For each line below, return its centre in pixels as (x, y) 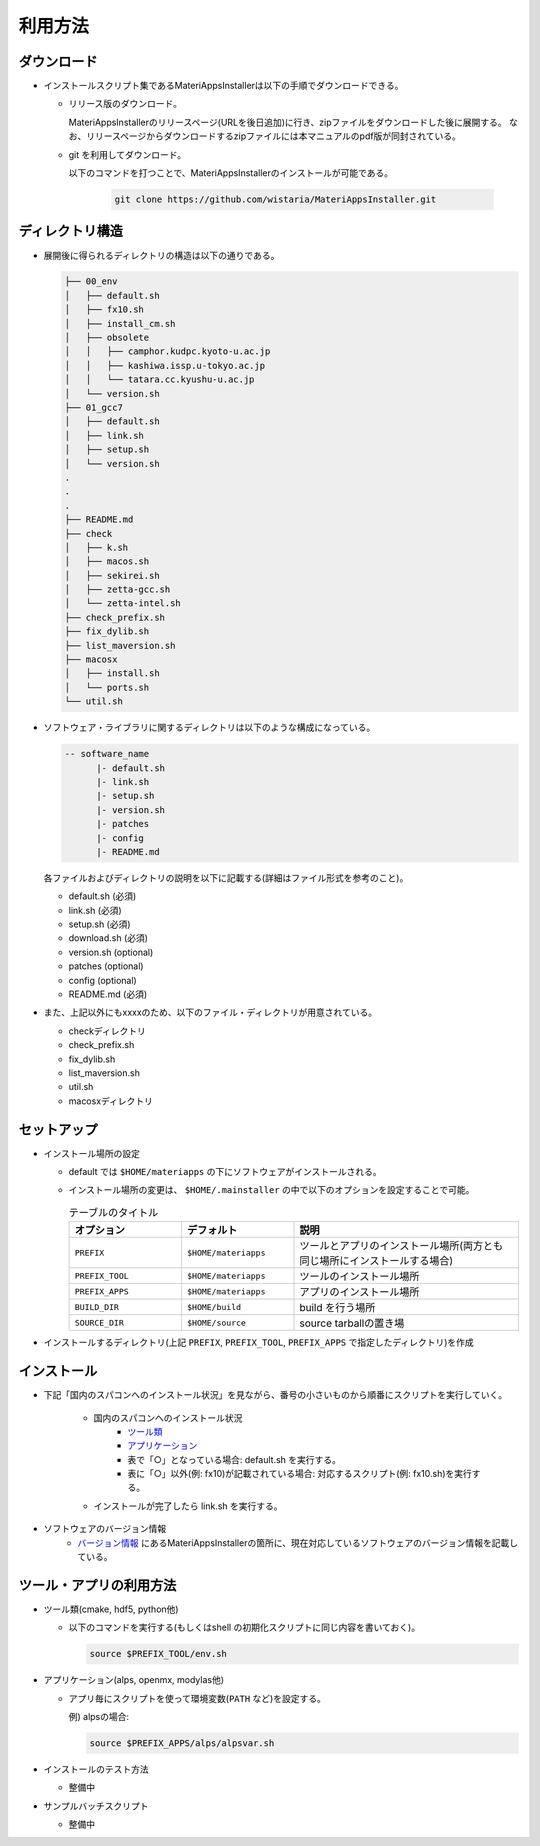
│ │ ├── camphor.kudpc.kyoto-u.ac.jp (167, 351)
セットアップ (58, 1129)
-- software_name (107, 754)
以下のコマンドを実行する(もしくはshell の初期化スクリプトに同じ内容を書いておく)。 (244, 1627)
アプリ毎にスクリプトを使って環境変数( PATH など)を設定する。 (197, 1698)
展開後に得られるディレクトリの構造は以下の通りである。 (161, 255)
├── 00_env (91, 281)
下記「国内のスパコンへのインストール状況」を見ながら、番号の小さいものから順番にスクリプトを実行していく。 (275, 1395)
